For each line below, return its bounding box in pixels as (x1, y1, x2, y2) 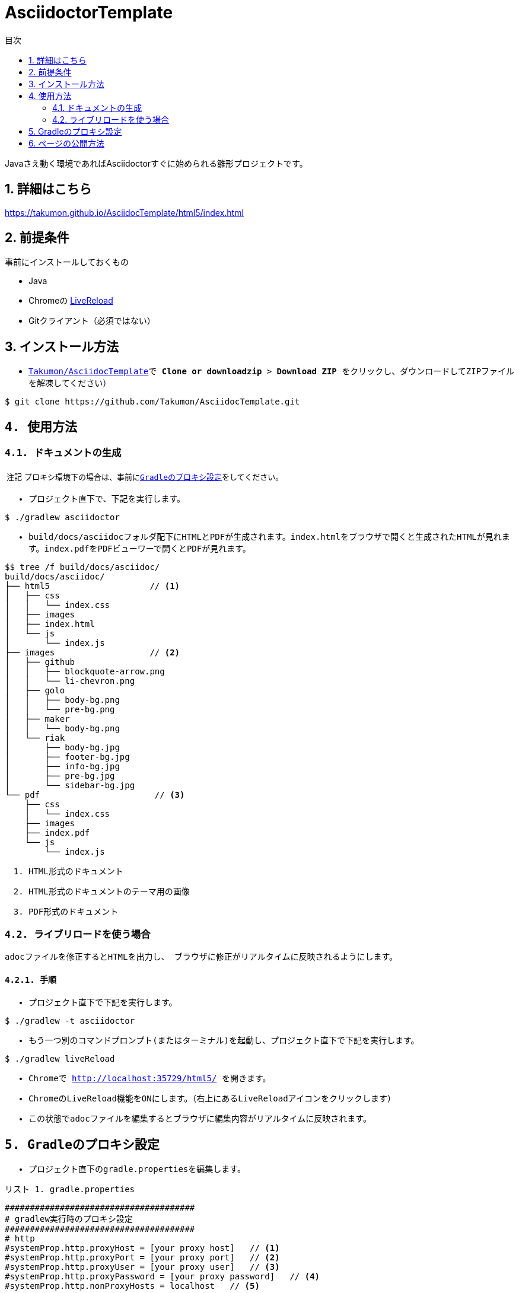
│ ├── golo (5, 685, 65, 695)
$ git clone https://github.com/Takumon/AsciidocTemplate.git (5, 397, 300, 407)
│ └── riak (5, 733, 65, 743)
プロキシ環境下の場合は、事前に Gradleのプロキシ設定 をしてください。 (24, 472, 284, 482)
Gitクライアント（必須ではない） (28, 316, 155, 326)
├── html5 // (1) (5, 581, 180, 591)
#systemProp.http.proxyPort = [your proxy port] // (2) (5, 1253, 280, 1263)
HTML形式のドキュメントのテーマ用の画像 (28, 886, 190, 896)
